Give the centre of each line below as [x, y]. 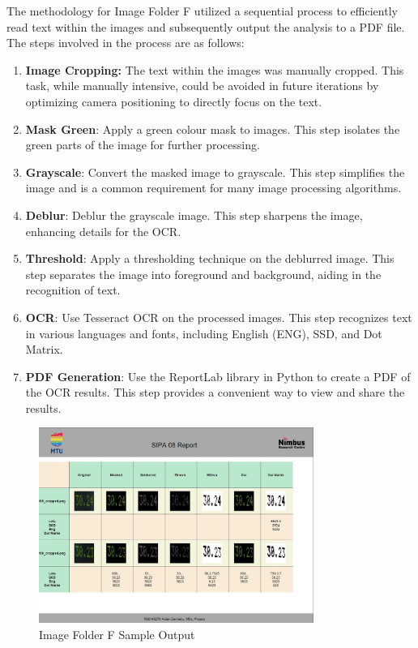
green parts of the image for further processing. [143, 145]
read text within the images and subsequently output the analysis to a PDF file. [206, 26]
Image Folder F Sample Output [117, 634]
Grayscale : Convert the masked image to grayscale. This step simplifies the [215, 172]
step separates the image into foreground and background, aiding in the [203, 274]
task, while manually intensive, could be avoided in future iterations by [202, 86]
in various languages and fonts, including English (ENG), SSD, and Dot [204, 333]
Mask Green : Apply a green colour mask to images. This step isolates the [213, 129]
